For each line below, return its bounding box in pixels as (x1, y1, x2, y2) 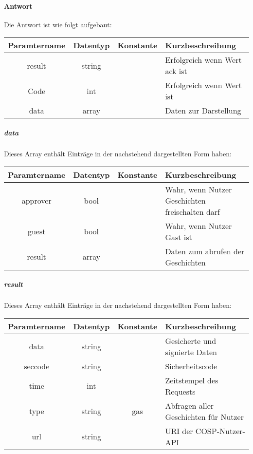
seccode (24, 360, 50, 372)
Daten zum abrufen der (165, 245, 245, 257)
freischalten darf (165, 206, 220, 217)
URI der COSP (165, 425, 217, 436)
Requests (165, 385, 196, 397)
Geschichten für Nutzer (165, 411, 244, 422)
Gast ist (165, 231, 192, 243)
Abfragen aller (165, 399, 214, 411)
